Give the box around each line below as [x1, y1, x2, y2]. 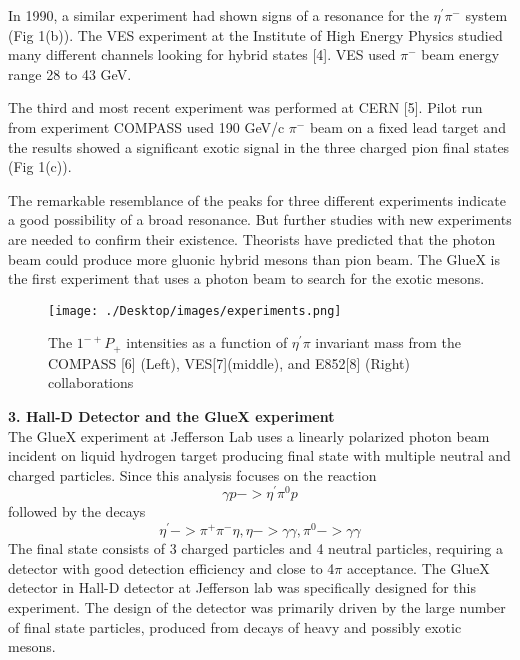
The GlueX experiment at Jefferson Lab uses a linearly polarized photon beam [8, 425, 490, 446]
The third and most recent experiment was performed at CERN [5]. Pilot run [8, 97, 483, 118]
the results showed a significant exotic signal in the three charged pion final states [8, 136, 510, 157]
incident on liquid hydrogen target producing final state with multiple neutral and [8, 445, 511, 466]
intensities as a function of [126, 332, 288, 353]
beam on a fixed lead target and [309, 116, 506, 137]
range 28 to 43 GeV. [8, 63, 132, 84]
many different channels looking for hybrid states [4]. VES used [8, 44, 396, 65]
